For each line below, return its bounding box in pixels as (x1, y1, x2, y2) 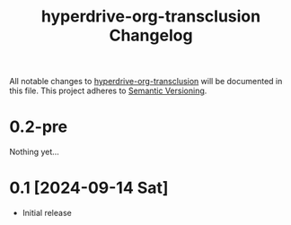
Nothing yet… (9, 146, 60, 158)
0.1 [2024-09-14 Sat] (9, 177, 169, 198)
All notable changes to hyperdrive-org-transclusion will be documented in (9, 76, 283, 87)
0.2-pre (9, 117, 68, 137)
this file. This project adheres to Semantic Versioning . (9, 85, 207, 96)
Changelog (109, 25, 193, 46)
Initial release (22, 208, 72, 219)
